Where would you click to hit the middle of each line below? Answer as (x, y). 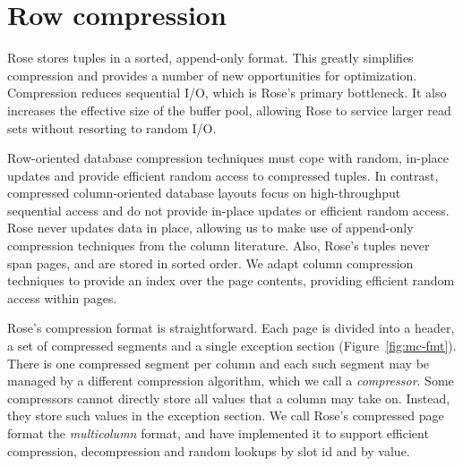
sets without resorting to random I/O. (112, 127)
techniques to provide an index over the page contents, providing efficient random (231, 280)
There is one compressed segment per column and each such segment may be (219, 363)
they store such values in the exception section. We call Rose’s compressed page (226, 415)
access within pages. (62, 297)
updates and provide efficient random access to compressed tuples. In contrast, (223, 175)
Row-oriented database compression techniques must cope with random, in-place (228, 158)
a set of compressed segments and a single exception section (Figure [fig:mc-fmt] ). (232, 346)
